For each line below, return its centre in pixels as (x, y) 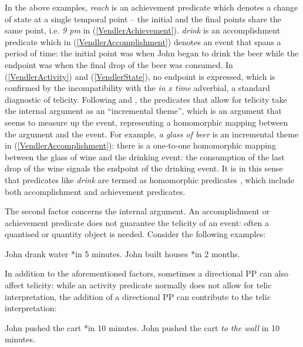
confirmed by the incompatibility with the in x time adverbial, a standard (137, 88)
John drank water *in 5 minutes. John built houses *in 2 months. (122, 253)
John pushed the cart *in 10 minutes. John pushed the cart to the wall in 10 (142, 327)
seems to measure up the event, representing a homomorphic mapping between (147, 122)
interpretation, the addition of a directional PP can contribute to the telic (138, 296)
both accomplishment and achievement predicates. (95, 191)
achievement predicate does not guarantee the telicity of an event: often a (137, 222)
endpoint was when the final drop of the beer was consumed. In (119, 64)
